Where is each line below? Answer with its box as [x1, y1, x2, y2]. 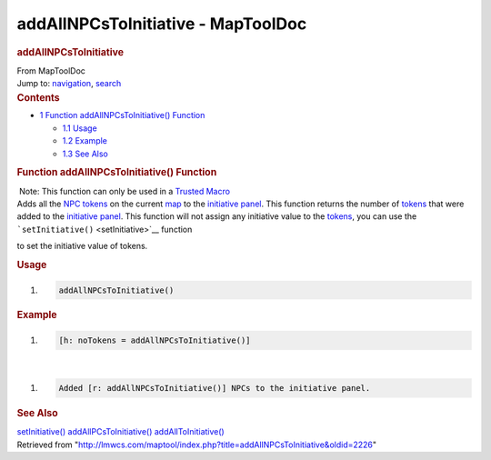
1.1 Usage [62, 123, 97, 134]
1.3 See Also [62, 148, 109, 159]
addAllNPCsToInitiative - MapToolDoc [16, 14, 307, 34]
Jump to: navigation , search [16, 78, 122, 89]
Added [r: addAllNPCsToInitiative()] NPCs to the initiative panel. [58, 383, 371, 393]
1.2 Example [62, 135, 108, 146]
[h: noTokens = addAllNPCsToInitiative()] [58, 335, 251, 345]
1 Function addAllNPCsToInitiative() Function [39, 110, 205, 121]
